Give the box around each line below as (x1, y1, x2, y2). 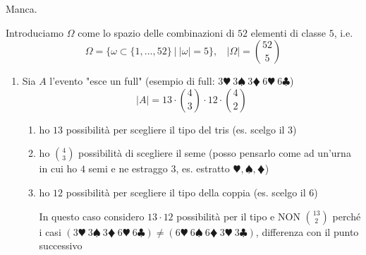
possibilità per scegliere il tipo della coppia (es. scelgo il (66, 184, 306, 199)
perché (332, 208, 361, 223)
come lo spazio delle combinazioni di (78, 25, 235, 40)
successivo (39, 238, 83, 253)
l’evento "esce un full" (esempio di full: (49, 73, 215, 88)
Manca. (6, 1, 37, 16)
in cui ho (39, 161, 78, 176)
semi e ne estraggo (88, 161, 168, 176)
